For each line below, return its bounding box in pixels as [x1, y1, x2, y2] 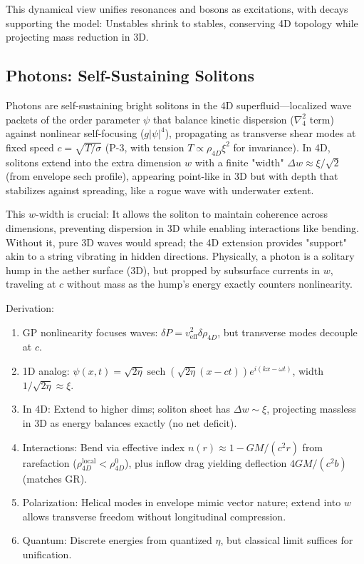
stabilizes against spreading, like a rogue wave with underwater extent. [6, 182, 314, 197]
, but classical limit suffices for [220, 533, 353, 548]
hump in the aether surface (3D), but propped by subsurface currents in [6, 262, 320, 277]
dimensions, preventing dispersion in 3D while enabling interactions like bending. [6, 220, 359, 235]
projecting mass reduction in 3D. [6, 29, 149, 44]
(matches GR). [22, 470, 87, 485]
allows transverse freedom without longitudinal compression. [22, 508, 286, 523]
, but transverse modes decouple [217, 324, 358, 339]
